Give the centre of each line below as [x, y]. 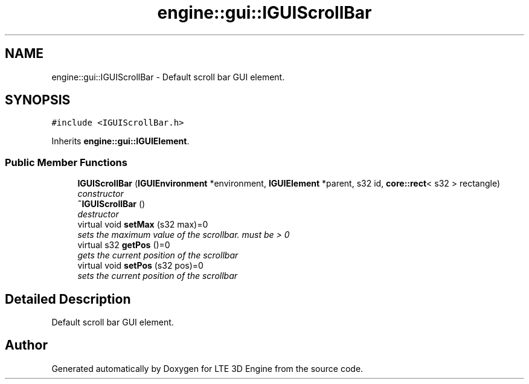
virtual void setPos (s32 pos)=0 [140, 266]
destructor [98, 214]
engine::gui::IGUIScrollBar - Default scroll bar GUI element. [168, 77]
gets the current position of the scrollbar [158, 255]
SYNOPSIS [38, 100]
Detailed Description [68, 299]
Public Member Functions [66, 162]
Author [26, 345]
